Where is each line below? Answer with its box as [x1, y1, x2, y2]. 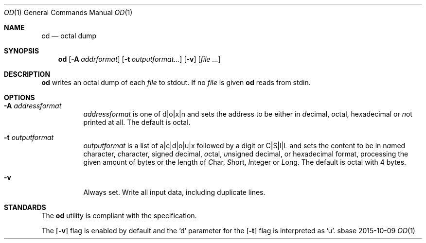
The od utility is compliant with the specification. [41, 211, 197, 220]
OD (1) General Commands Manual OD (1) [4, 8, 133, 17]
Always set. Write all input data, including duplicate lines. [83, 188, 266, 196]
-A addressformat [4, 102, 62, 110]
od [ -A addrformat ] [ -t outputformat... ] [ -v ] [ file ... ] [58, 55, 221, 63]
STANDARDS [4, 203, 46, 211]
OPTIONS [4, 93, 35, 102]
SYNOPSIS [4, 47, 39, 55]
